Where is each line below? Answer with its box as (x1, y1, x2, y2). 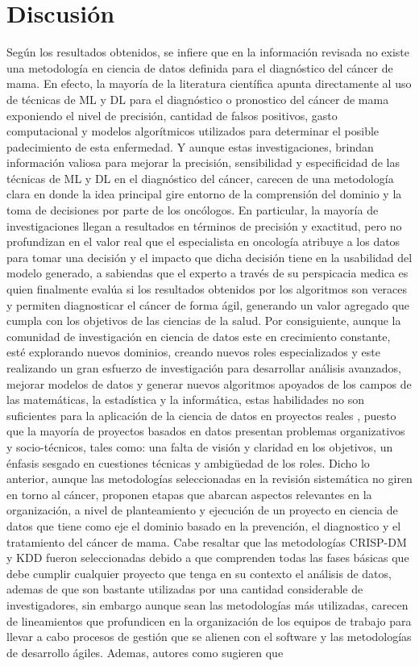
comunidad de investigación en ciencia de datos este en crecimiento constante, (6, 327, 391, 344)
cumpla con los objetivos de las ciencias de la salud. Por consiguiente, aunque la (6, 312, 401, 329)
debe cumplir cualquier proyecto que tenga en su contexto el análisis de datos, (6, 564, 392, 581)
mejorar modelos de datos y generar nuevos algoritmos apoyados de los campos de (6, 375, 412, 392)
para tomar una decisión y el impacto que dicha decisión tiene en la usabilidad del (6, 248, 413, 265)
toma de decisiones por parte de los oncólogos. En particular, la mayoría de (6, 202, 379, 219)
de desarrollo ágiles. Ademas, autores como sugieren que (6, 643, 284, 660)
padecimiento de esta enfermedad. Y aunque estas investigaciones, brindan (6, 138, 374, 155)
